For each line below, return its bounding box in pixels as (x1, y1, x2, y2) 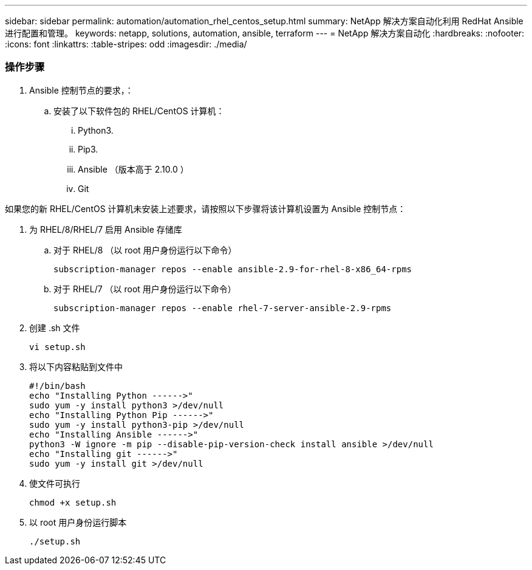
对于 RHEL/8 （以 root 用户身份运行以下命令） (53, 244, 237, 255)
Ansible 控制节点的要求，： (29, 84, 134, 95)
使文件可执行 (29, 478, 80, 489)
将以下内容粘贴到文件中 (29, 361, 123, 372)
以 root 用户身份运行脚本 (29, 517, 127, 527)
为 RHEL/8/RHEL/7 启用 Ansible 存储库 (29, 224, 182, 235)
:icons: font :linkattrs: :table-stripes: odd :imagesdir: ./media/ (5, 39, 247, 49)
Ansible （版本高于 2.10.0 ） (78, 163, 189, 174)
